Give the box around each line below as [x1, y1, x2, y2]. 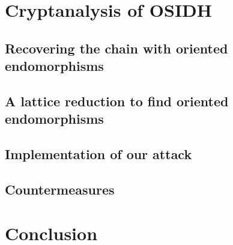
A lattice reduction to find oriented [5, 91, 229, 110]
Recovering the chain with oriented [5, 38, 228, 57]
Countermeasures [5, 180, 115, 198]
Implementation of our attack [5, 145, 192, 163]
